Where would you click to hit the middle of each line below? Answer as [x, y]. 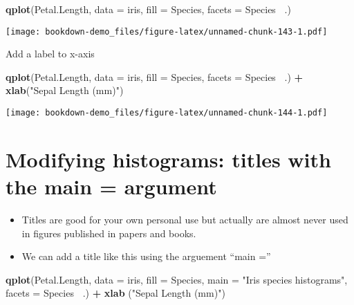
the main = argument [111, 186]
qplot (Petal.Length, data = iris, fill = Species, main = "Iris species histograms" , [177, 279]
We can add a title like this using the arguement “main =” [146, 256]
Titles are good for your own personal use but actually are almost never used [185, 219]
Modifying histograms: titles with [168, 159]
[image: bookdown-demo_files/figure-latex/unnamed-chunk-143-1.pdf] [167, 31]
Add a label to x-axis [50, 54]
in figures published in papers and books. [109, 233]
